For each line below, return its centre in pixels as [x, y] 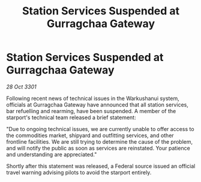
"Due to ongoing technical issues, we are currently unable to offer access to [100, 129]
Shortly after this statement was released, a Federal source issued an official [101, 166]
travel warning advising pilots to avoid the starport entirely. [79, 172]
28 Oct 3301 [22, 87]
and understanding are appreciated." [52, 154]
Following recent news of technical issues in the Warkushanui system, [93, 98]
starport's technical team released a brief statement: [71, 117]
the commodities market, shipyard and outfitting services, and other [90, 135]
